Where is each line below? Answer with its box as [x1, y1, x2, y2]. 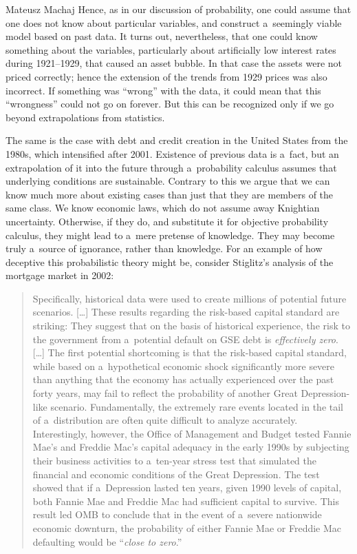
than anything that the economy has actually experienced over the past [32, 372, 334, 387]
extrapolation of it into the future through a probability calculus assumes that [6, 160, 337, 174]
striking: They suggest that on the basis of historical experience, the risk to [32, 318, 350, 333]
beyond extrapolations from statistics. [6, 110, 165, 124]
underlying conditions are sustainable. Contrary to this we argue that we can [6, 174, 330, 188]
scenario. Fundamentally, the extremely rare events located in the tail [50, 399, 344, 413]
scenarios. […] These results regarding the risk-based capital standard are [32, 305, 340, 319]
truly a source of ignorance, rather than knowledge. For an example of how [6, 241, 323, 256]
